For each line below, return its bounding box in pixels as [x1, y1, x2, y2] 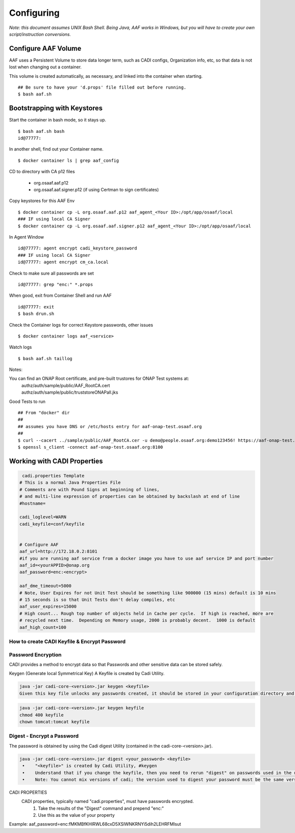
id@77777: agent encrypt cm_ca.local [18, 259, 109, 265]
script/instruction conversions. [9, 31, 71, 37]
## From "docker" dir [18, 410, 70, 416]
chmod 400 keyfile [19, 712, 64, 718]
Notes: [9, 367, 23, 372]
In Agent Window [9, 234, 44, 240]
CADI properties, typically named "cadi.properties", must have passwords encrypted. [21, 799, 194, 804]
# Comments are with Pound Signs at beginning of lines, [19, 487, 160, 492]
